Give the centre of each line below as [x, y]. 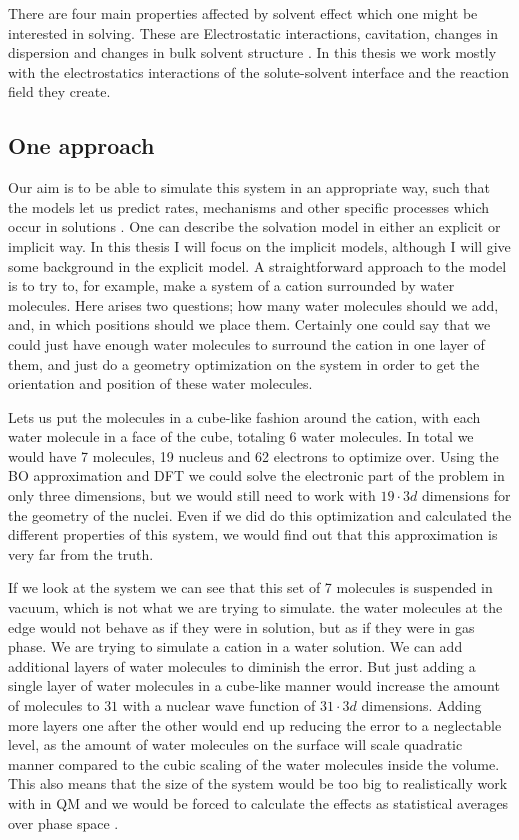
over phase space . [63, 822]
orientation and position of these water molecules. [160, 383]
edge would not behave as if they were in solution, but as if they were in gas [241, 626]
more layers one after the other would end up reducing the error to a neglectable [255, 724]
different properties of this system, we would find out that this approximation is [253, 534]
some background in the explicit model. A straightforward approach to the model [257, 265]
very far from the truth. [81, 553]
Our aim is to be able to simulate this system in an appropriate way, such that [249, 187]
